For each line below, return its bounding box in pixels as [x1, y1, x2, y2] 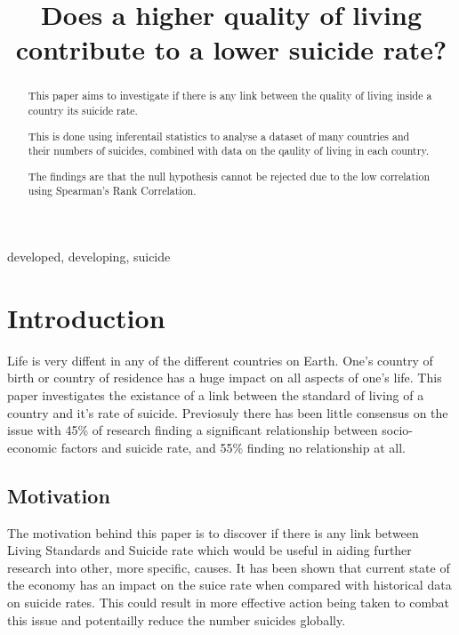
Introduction [7, 299, 165, 335]
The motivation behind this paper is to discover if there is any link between [7, 523, 419, 542]
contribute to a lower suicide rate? [15, 31, 447, 68]
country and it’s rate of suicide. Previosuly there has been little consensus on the [7, 403, 448, 422]
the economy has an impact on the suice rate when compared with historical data [7, 575, 452, 594]
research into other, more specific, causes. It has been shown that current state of [7, 558, 450, 576]
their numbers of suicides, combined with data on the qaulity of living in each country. [28, 143, 429, 158]
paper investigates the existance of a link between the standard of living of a [7, 385, 424, 404]
